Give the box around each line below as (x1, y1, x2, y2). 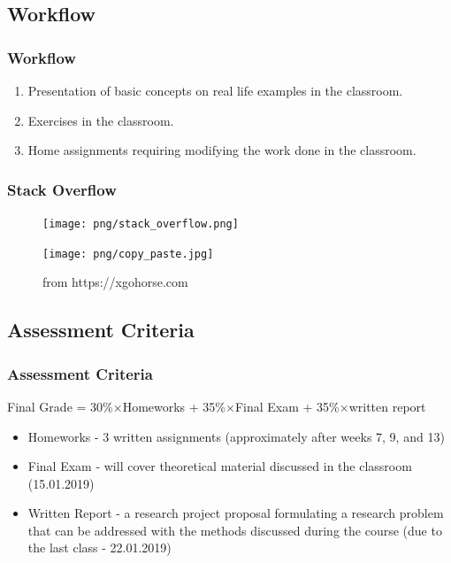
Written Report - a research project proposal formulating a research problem (27, 504, 444, 522)
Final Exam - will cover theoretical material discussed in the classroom (27, 457, 412, 475)
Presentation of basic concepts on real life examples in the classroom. (27, 81, 403, 99)
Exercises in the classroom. (27, 111, 174, 129)
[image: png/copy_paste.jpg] (42, 247, 214, 260)
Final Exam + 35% (234, 397, 340, 415)
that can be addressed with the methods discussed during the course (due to (27, 521, 442, 539)
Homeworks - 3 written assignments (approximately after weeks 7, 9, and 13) (27, 427, 445, 445)
